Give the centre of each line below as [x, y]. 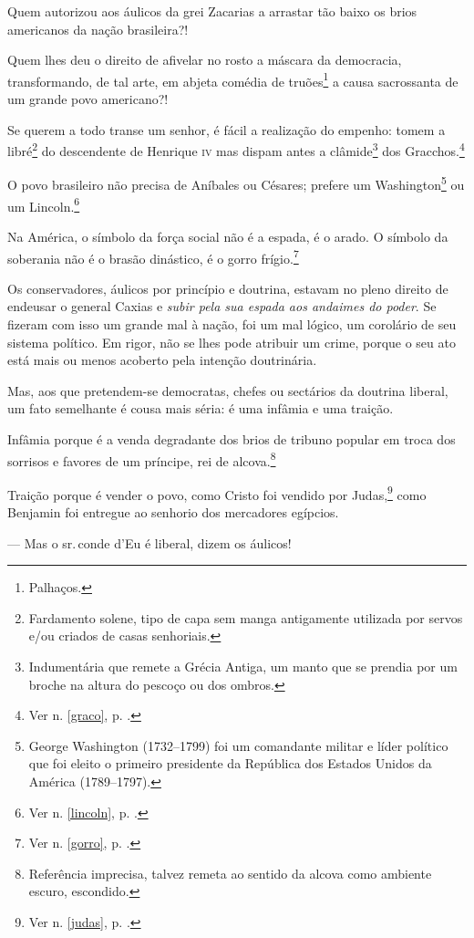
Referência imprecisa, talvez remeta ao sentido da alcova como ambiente [230, 873]
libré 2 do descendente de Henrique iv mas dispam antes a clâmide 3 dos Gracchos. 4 [236, 149]
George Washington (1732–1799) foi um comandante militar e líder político [238, 745]
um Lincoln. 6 [44, 204]
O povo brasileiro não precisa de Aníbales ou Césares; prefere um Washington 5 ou [236, 183]
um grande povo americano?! [88, 99]
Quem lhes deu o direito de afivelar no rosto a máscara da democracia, [205, 60]
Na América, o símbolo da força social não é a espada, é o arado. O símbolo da [228, 236]
